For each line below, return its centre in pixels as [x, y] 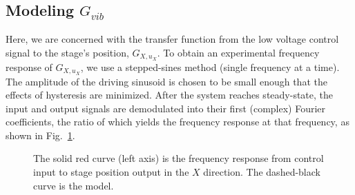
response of [29, 66]
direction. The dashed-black [262, 172]
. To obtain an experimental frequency [238, 52]
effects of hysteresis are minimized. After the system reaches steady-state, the [170, 95]
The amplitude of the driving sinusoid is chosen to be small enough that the [166, 81]
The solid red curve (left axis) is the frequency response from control [179, 158]
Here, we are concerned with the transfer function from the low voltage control [172, 39]
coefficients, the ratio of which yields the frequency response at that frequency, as [177, 122]
